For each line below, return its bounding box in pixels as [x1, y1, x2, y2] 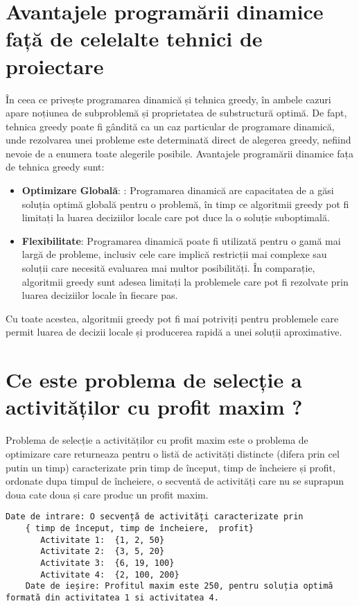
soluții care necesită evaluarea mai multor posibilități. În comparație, [21, 261, 315, 275]
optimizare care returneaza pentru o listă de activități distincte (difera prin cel [6, 446, 340, 460]
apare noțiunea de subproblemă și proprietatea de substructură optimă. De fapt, [6, 105, 347, 120]
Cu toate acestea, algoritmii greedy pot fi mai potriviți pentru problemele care [6, 311, 339, 325]
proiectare [6, 51, 104, 80]
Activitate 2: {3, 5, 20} [40, 546, 165, 557]
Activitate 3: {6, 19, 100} [40, 557, 175, 568]
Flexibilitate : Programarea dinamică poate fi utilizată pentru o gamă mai [21, 233, 341, 248]
